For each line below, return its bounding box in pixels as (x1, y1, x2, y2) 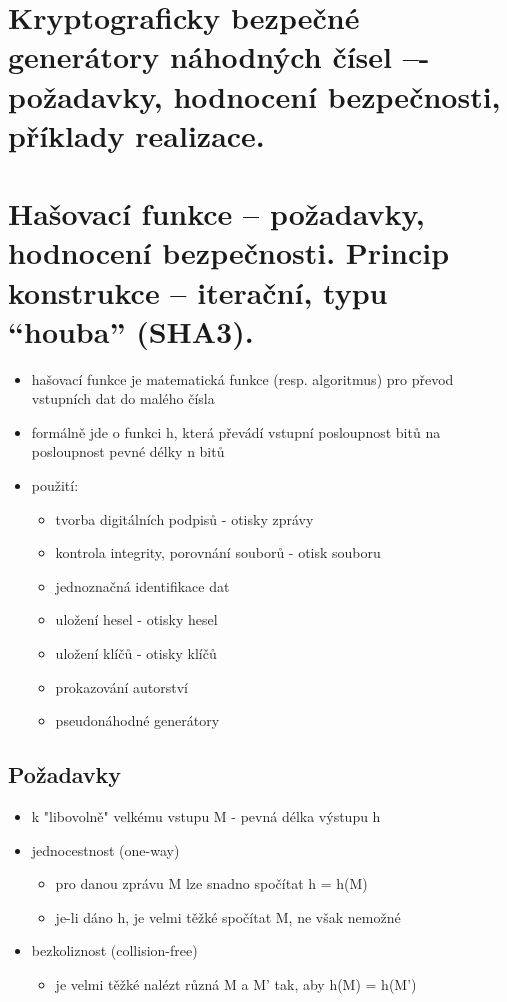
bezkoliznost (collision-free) (31, 940, 198, 961)
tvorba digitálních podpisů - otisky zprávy (55, 508, 314, 529)
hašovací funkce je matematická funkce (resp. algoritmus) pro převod (31, 368, 454, 389)
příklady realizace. (8, 114, 265, 155)
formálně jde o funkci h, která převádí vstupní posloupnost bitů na (31, 421, 441, 442)
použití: (31, 475, 79, 495)
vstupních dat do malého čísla (31, 388, 215, 409)
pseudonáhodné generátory (55, 710, 220, 731)
